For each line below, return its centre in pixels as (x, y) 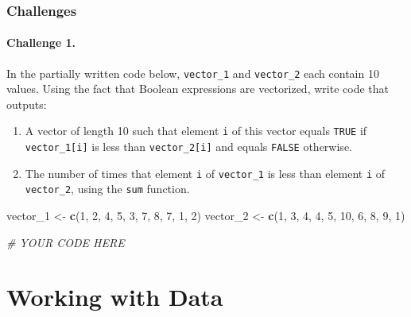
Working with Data (115, 297)
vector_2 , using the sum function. (107, 189)
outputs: (27, 104)
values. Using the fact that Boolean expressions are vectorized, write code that (198, 89)
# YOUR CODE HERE (66, 242)
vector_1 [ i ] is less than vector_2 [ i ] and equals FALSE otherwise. (188, 147)
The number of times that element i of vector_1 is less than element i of (205, 173)
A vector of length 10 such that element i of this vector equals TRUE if (196, 131)
